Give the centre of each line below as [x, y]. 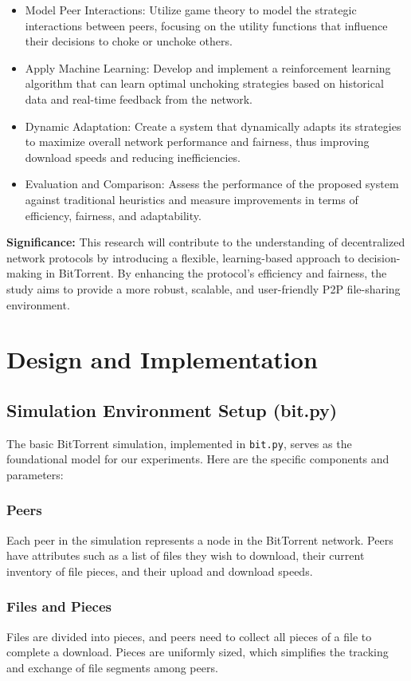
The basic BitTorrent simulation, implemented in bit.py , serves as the [179, 443]
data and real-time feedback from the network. [139, 98]
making [24, 273]
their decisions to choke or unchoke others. [129, 41]
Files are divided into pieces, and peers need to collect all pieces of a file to [189, 636]
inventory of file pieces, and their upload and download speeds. [160, 571]
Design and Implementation [162, 359]
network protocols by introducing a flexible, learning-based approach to [180, 257]
